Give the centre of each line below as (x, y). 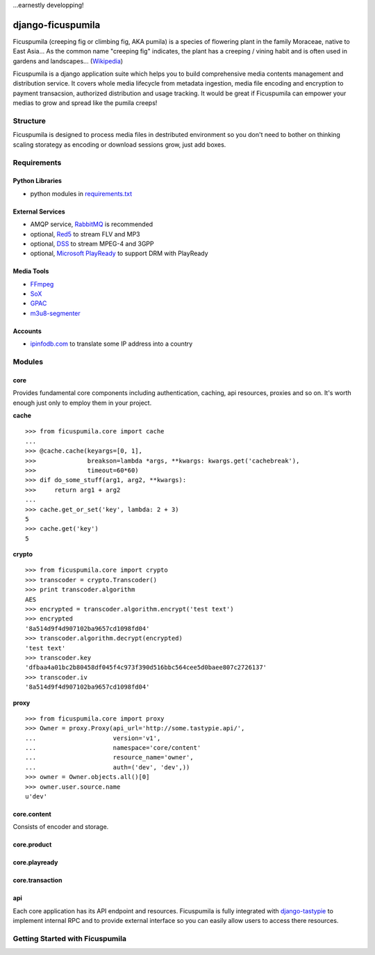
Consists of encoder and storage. (61, 827)
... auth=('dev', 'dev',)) (108, 767)
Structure (30, 121)
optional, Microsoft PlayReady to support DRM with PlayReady (119, 253)
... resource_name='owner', (109, 757)
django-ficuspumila (57, 25)
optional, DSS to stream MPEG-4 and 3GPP (92, 243)
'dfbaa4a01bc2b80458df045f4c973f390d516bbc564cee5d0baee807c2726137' (146, 667)
